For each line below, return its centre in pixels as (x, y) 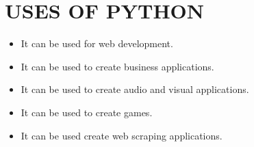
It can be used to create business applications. (117, 66)
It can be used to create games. (87, 112)
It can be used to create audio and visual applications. (135, 89)
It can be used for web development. (97, 43)
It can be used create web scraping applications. (122, 135)
